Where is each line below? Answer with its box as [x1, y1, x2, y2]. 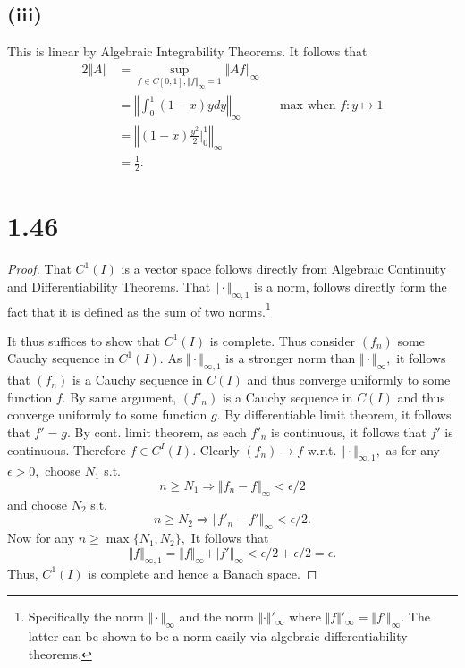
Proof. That [7, 259, 72, 278]
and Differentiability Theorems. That [7, 276, 211, 295]
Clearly [199, 440, 240, 459]
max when [279, 99, 336, 113]
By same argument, [70, 387, 177, 406]
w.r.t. [307, 440, 337, 459]
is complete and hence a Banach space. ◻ [88, 563, 317, 582]
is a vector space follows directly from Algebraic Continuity [121, 259, 446, 278]
